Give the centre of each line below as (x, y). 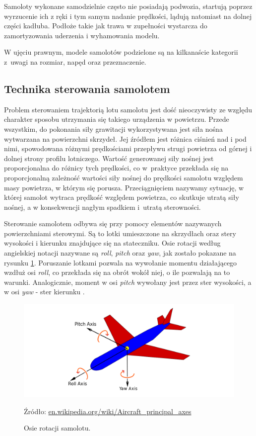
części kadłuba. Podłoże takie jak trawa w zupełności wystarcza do (106, 26)
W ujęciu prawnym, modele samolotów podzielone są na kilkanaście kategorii (121, 52)
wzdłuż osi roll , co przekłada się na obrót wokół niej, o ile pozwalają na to (117, 272)
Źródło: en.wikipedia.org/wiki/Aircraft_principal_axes (108, 411)
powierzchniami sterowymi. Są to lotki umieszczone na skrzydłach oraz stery (120, 233)
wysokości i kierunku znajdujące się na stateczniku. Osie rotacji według (112, 243)
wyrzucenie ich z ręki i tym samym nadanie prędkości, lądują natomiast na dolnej (128, 16)
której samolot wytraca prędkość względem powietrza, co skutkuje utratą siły (122, 197)
